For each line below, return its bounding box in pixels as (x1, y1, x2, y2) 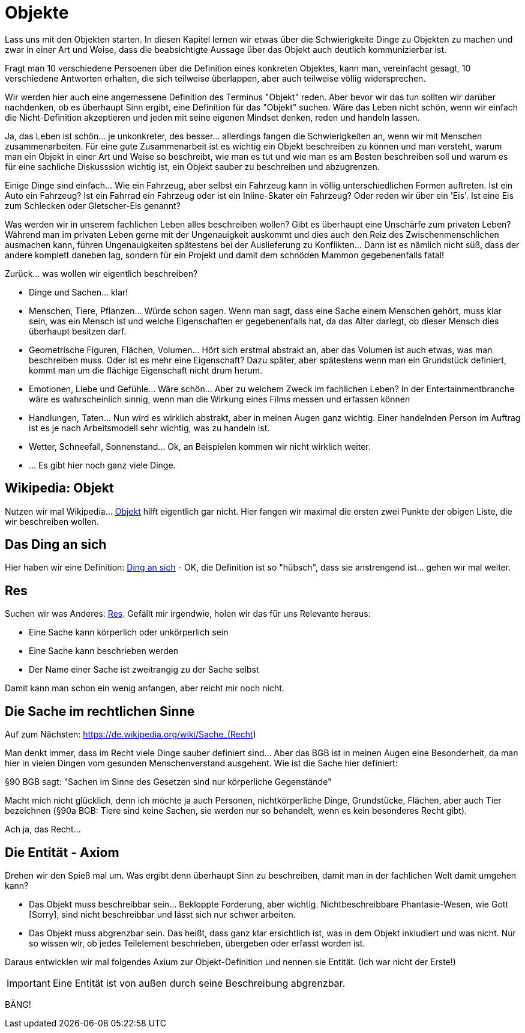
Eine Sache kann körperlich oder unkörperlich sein (29, 627, 229, 638)
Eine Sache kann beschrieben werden (29, 646, 179, 656)
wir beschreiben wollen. (5, 516, 99, 527)
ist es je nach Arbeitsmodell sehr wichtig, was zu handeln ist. (29, 422, 270, 433)
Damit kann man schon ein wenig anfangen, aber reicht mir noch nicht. (5, 683, 284, 694)
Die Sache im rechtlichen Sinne (5, 703, 195, 719)
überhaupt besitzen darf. (29, 326, 127, 336)
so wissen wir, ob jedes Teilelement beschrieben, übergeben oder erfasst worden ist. (29, 938, 365, 948)
